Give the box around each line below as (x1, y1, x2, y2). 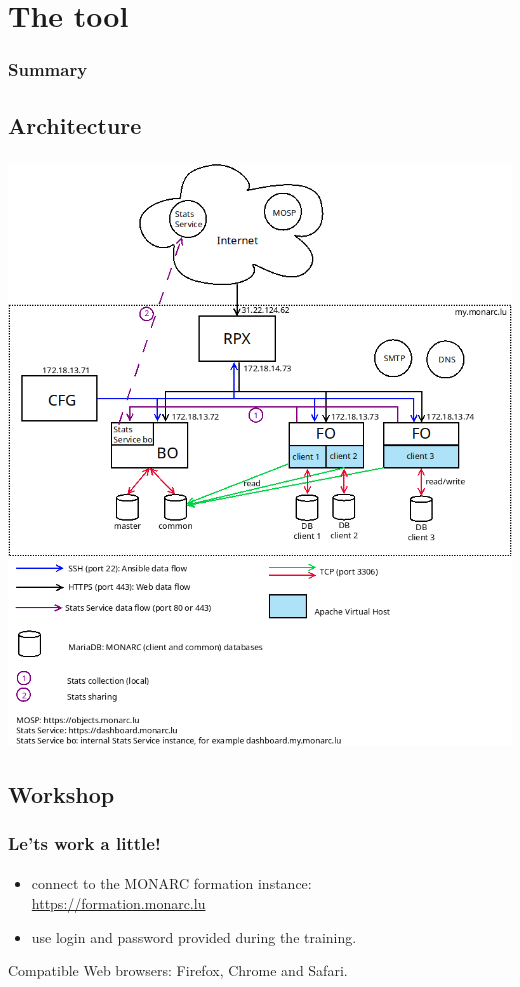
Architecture (8, 109, 142, 140)
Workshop (8, 778, 115, 809)
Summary (8, 57, 88, 82)
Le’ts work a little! (8, 830, 161, 855)
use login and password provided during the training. (31, 926, 357, 947)
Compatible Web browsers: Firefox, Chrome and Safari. (8, 960, 348, 981)
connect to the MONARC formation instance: (31, 873, 312, 894)
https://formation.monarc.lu (31, 893, 206, 914)
